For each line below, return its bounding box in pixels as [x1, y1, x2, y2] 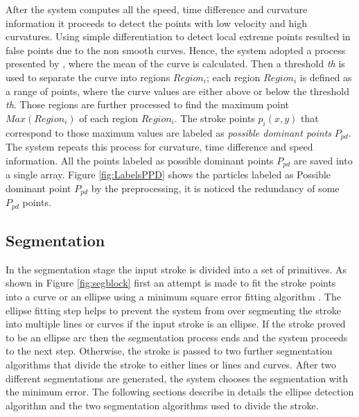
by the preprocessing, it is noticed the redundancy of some [91, 180, 340, 195]
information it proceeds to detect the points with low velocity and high [6, 15, 308, 30]
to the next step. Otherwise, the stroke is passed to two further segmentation [6, 343, 333, 358]
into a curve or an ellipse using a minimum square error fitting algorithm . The [6, 289, 341, 303]
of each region [79, 110, 139, 125]
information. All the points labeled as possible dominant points [6, 153, 274, 167]
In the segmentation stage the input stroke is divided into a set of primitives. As [6, 262, 347, 276]
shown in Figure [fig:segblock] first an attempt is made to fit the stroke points [6, 275, 336, 290]
